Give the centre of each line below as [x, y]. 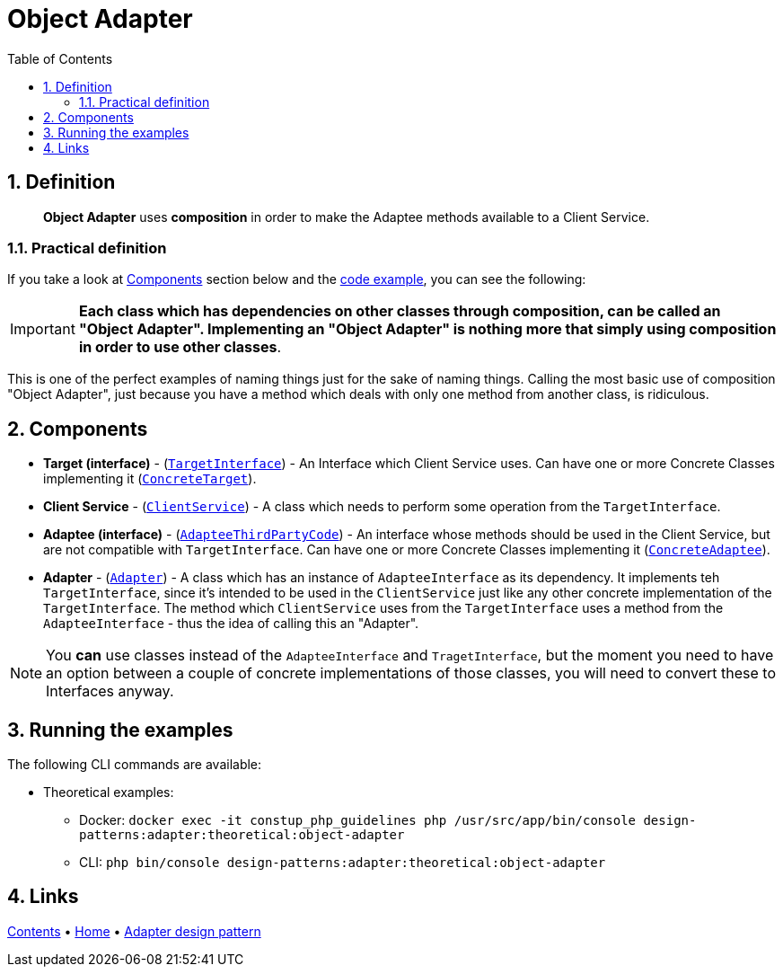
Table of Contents [60, 58]
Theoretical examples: [109, 792]
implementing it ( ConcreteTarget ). [150, 479]
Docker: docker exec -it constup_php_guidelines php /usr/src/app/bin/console [358, 820]
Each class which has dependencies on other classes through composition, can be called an [400, 311]
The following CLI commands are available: [135, 765]
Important [43, 329]
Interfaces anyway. [110, 691]
